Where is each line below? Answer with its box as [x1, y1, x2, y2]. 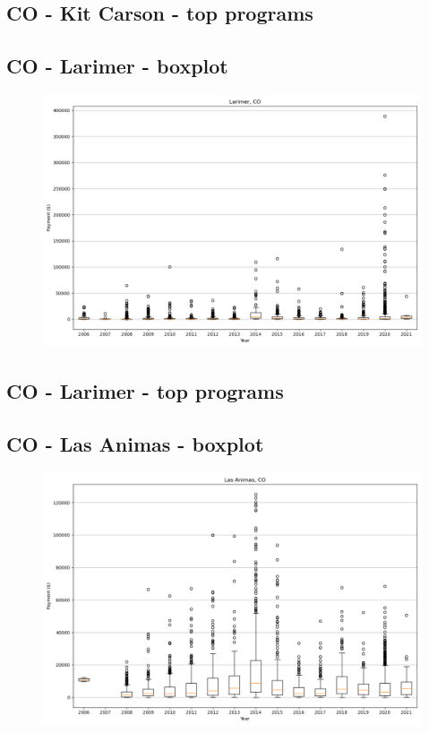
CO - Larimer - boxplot [6, 52, 228, 80]
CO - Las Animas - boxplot [6, 430, 264, 458]
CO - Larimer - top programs [6, 377, 284, 405]
